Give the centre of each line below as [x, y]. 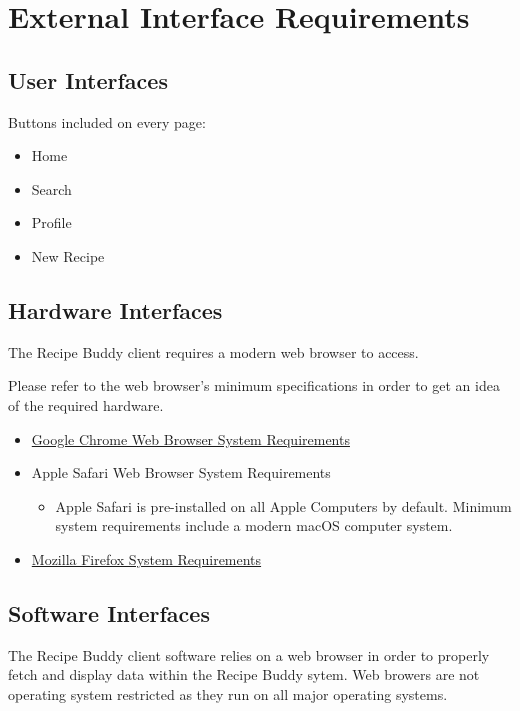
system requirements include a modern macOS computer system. [254, 525]
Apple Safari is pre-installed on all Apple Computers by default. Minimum [283, 505]
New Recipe [68, 255]
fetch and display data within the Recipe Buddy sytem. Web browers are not [244, 674]
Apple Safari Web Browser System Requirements [181, 472]
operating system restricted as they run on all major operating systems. [228, 693]
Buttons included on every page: [107, 121]
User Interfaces [88, 79]
